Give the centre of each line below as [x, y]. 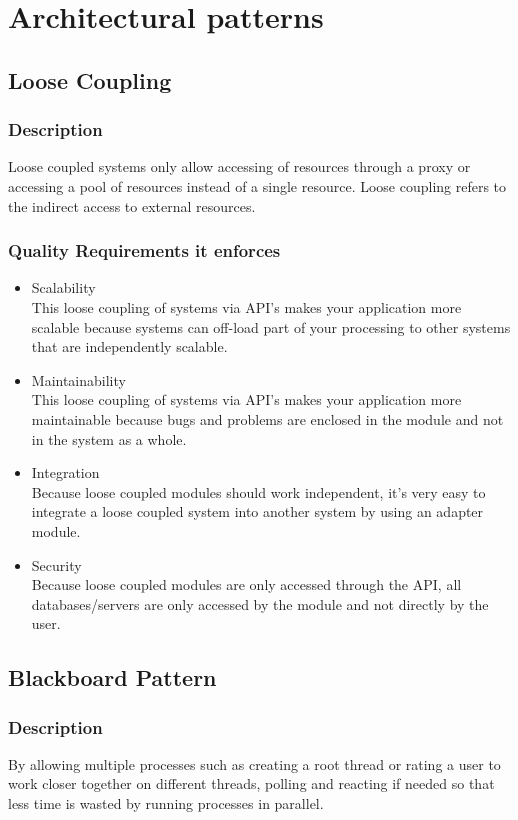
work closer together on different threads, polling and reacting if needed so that [251, 783]
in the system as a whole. [109, 438]
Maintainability [78, 379]
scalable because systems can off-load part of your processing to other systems [271, 326]
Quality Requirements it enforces [144, 250]
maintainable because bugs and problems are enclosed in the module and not [267, 418]
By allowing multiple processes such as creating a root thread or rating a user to [254, 763]
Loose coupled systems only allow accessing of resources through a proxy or [239, 166]
